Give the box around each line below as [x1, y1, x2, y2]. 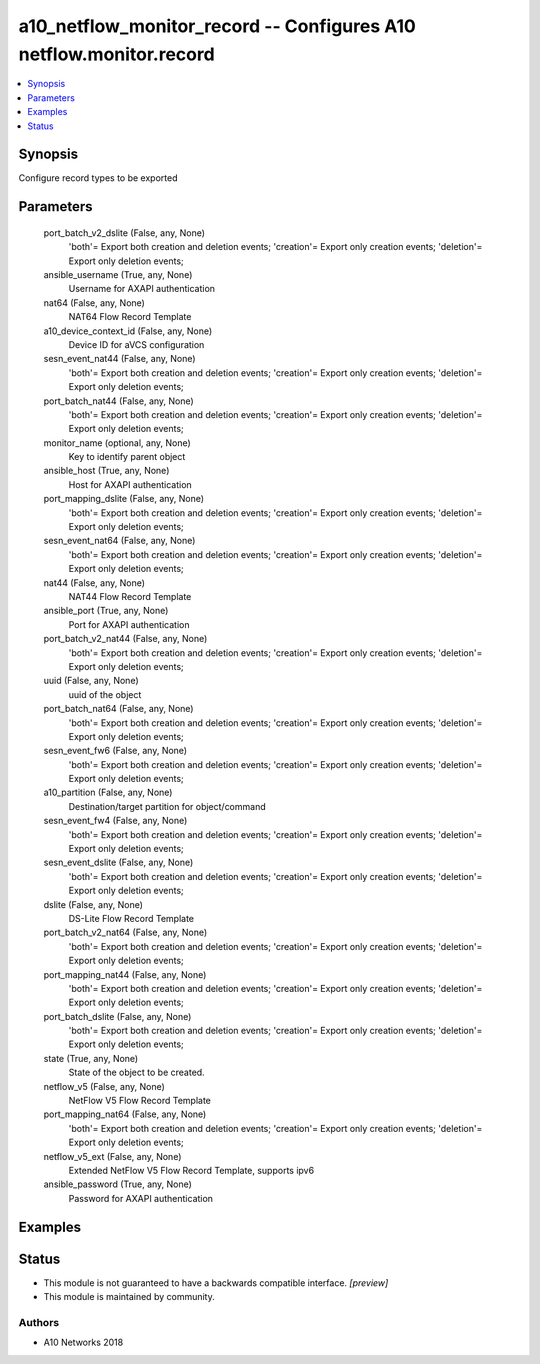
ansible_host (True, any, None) [43, 465, 170, 477]
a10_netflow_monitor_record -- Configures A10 [18, 15, 417, 37]
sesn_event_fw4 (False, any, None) [43, 815, 188, 827]
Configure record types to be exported [18, 172, 178, 184]
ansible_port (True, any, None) [43, 605, 169, 617]
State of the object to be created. [68, 1066, 205, 1079]
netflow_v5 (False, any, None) [43, 1080, 165, 1092]
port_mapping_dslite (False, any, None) [43, 493, 205, 505]
